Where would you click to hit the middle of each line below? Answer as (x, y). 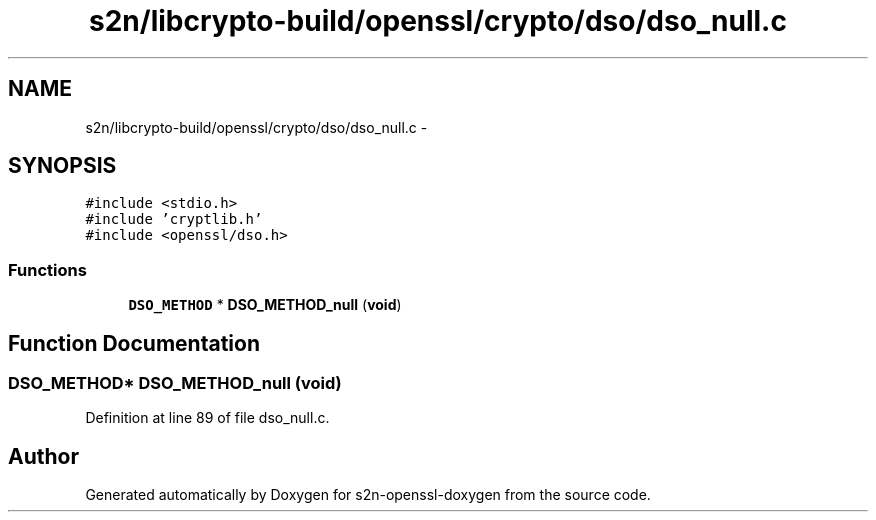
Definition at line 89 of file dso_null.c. (207, 418)
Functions (47, 269)
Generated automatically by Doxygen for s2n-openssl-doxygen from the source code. (368, 495)
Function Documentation (134, 343)
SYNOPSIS (62, 166)
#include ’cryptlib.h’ (174, 219)
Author (43, 456)
